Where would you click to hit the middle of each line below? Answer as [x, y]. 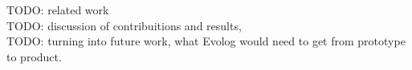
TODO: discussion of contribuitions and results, [124, 25]
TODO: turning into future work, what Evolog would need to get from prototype [206, 41]
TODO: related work [58, 10]
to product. [34, 56]
